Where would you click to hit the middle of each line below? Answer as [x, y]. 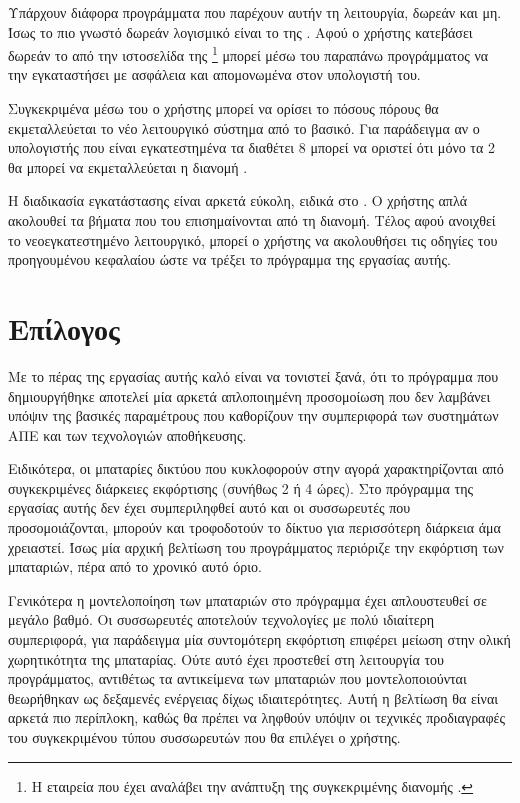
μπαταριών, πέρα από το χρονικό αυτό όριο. [135, 566]
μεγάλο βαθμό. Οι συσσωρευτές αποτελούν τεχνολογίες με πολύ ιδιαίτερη [221, 619]
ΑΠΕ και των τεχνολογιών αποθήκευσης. [127, 434]
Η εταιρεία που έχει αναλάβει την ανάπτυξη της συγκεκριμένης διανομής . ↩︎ [252, 785]
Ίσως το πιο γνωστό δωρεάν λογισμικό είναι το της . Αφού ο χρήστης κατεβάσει [240, 31]
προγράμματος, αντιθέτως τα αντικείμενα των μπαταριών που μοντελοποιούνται [237, 678]
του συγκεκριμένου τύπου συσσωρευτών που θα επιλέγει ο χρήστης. [204, 737]
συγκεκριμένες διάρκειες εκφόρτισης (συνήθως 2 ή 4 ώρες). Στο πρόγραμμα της [241, 487]
